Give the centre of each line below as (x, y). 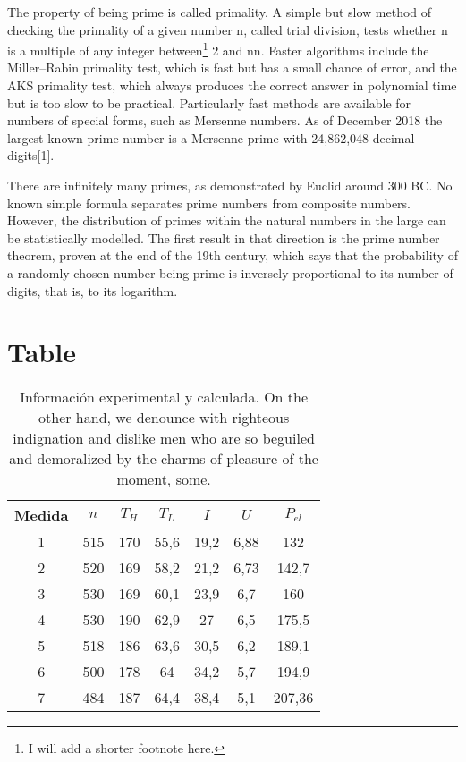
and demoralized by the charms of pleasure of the (164, 459)
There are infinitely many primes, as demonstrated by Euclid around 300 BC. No (230, 185)
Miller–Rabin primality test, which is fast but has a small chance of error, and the (232, 68)
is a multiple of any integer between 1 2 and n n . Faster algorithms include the (218, 49)
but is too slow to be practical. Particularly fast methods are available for (209, 102)
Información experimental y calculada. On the (164, 397)
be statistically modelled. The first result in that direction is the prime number (224, 237)
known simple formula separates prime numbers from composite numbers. (209, 203)
